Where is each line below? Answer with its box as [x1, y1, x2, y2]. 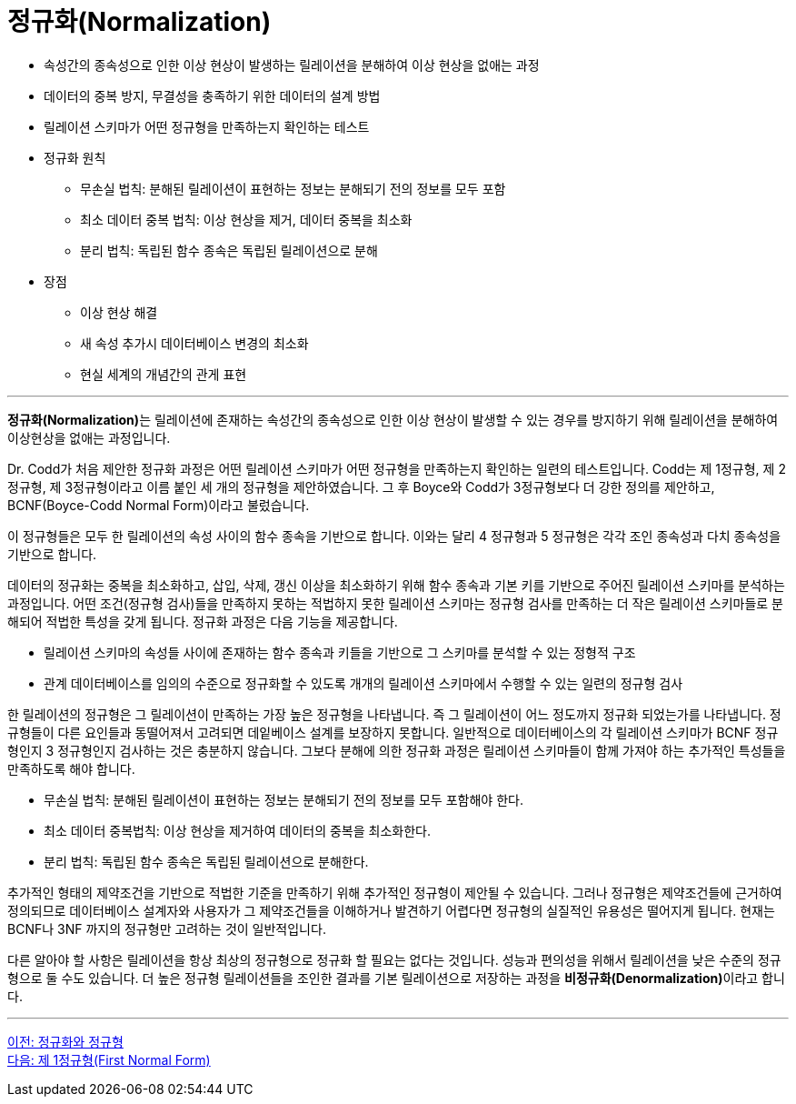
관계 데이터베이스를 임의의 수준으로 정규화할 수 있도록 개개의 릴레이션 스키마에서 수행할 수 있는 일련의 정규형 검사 [44, 675, 683, 691]
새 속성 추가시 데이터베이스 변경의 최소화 [80, 335, 309, 351]
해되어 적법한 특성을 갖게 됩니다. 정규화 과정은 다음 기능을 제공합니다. [7, 613, 398, 629]
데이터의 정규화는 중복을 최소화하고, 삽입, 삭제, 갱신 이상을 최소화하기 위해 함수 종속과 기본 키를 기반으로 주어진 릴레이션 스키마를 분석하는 [7, 577, 785, 593]
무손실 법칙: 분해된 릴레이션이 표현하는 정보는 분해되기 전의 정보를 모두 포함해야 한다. [44, 791, 523, 808]
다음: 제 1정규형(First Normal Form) [7, 1051, 211, 1068]
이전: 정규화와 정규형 [7, 1033, 124, 1049]
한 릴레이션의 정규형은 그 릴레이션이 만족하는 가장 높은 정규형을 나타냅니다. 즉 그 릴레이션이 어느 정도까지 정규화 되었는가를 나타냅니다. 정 [7, 706, 781, 722]
